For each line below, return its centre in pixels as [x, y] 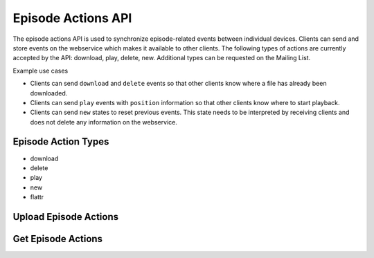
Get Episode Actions [58, 239]
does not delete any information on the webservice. [104, 122]
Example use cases [41, 71]
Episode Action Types [61, 142]
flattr [37, 197]
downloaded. [49, 93]
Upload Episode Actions [66, 217]
